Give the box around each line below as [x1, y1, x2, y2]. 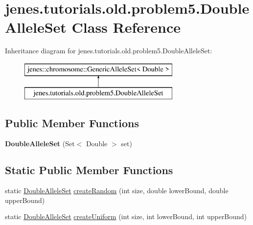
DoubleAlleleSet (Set [5, 138, 75, 149]
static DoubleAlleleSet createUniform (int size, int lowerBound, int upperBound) [5, 211, 247, 222]
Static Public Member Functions [5, 162, 173, 178]
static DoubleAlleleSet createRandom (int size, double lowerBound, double [5, 185, 229, 196]
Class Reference [71, 17, 181, 37]
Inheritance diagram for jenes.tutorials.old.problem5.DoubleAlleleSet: [5, 45, 212, 56]
